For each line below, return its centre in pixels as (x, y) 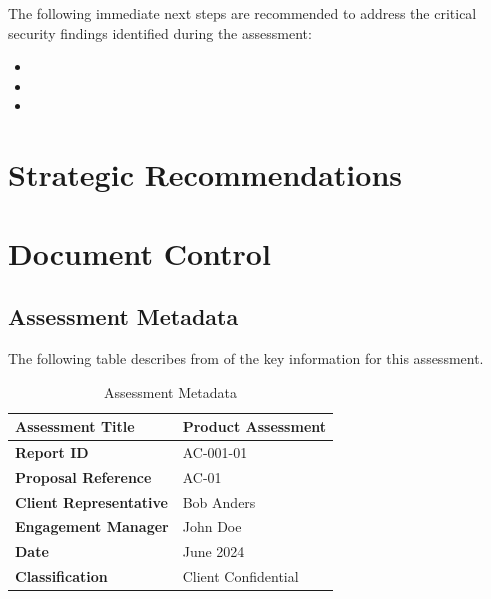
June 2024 (213, 551)
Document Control (139, 252)
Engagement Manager (92, 526)
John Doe (212, 526)
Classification (61, 576)
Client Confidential (240, 576)
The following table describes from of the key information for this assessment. (246, 357)
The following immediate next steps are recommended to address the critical (242, 13)
